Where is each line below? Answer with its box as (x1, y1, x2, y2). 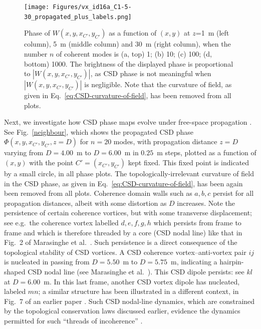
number (24, 48, 48, 59)
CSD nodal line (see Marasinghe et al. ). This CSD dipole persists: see (28, 266, 244, 276)
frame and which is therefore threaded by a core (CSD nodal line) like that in (4, 227, 242, 237)
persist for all (212, 188, 254, 198)
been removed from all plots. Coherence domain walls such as (4, 188, 192, 198)
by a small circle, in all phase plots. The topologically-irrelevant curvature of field (4, 168, 254, 179)
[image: (24, 4, 50, 11)
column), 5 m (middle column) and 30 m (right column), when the (24, 39, 231, 49)
